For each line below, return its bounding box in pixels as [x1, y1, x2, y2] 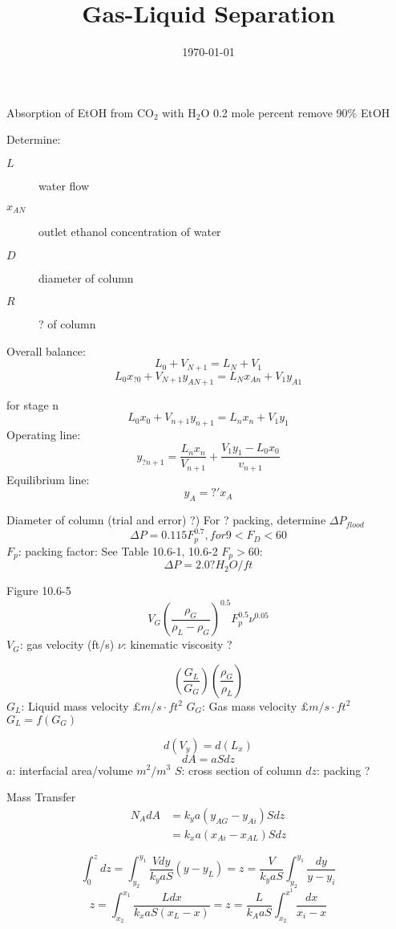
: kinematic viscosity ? [123, 636, 232, 653]
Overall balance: [6, 342, 86, 359]
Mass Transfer [6, 788, 76, 805]
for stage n [6, 396, 59, 413]
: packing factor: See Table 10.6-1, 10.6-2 [18, 542, 218, 559]
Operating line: [6, 426, 81, 442]
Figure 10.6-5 [6, 582, 71, 599]
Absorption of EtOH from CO [6, 104, 154, 120]
